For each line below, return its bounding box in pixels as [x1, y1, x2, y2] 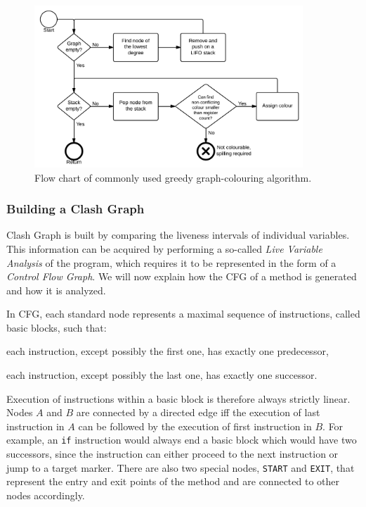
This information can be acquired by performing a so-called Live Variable [6, 241, 322, 256]
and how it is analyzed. [6, 282, 106, 297]
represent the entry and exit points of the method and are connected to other [6, 474, 340, 489]
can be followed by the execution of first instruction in [78, 418, 312, 433]
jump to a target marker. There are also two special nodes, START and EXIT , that [6, 460, 355, 475]
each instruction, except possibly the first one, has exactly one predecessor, [6, 344, 329, 358]
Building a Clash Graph [6, 200, 145, 218]
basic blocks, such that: [6, 320, 107, 334]
